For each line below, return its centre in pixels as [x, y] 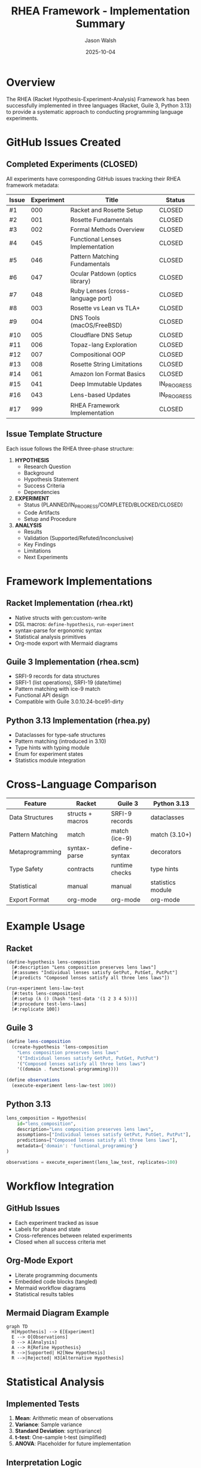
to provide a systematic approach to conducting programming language [95, 111]
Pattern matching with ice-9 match [57, 689]
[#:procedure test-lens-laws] [49, 1004]
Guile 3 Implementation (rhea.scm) [73, 662]
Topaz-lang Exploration [104, 344]
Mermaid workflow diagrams [50, 1288]
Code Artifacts [42, 512]
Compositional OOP [98, 354]
